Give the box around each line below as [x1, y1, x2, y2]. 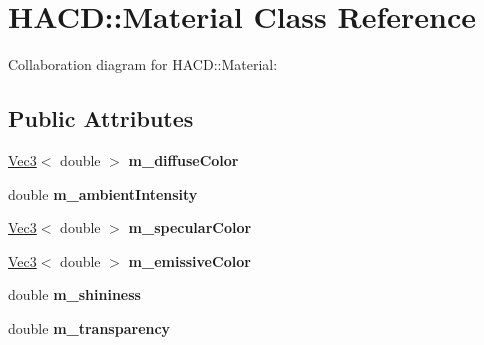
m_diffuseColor [128, 149, 239, 170]
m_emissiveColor [128, 250, 251, 271]
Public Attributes [8, 103, 194, 134]
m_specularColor [128, 217, 252, 238]
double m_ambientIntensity [8, 183, 198, 204]
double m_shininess [8, 284, 141, 305]
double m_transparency [8, 317, 171, 338]
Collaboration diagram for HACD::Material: [8, 54, 278, 75]
